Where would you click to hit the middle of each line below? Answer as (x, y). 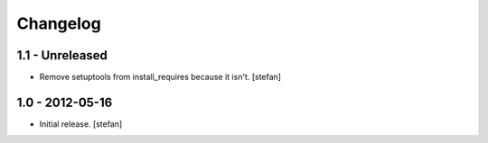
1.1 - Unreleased (62, 55)
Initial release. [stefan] (81, 124)
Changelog (59, 23)
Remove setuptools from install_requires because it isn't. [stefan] (160, 77)
